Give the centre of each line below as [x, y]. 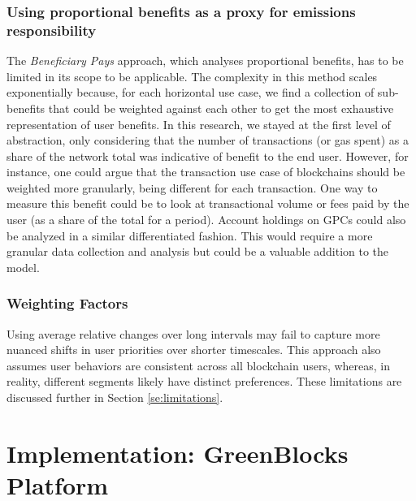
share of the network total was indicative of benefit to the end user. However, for [208, 155]
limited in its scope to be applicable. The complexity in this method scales [192, 76]
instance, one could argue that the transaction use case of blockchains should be [206, 172]
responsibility [52, 30]
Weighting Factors [67, 303]
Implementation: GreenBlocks [178, 453]
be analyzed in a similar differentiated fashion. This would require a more [190, 235]
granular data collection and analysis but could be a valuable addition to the [198, 251]
